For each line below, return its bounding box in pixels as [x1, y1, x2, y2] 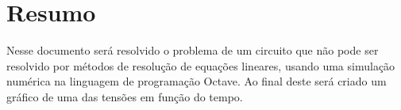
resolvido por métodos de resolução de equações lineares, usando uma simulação [6, 57, 395, 74]
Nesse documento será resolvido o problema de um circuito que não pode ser [6, 42, 379, 59]
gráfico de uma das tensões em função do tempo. [6, 88, 243, 104]
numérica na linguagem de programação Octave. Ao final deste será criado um [6, 73, 387, 89]
